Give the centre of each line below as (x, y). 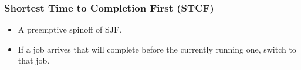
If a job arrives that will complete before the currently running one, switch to (157, 49)
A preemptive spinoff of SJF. (70, 29)
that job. (34, 60)
